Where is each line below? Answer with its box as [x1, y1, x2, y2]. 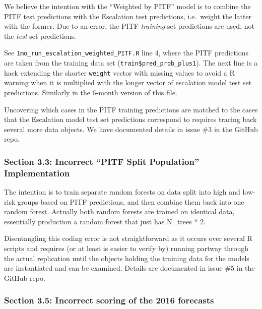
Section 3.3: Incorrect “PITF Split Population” [4, 155, 200, 167]
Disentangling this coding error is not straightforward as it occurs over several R [4, 233, 252, 243]
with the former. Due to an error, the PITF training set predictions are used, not [4, 21, 254, 31]
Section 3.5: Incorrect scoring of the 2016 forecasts [4, 294, 214, 306]
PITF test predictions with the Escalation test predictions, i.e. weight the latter [4, 11, 252, 21]
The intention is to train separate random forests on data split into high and [4, 187, 240, 197]
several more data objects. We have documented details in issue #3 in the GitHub [4, 123, 258, 134]
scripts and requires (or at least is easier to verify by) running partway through [4, 243, 249, 254]
